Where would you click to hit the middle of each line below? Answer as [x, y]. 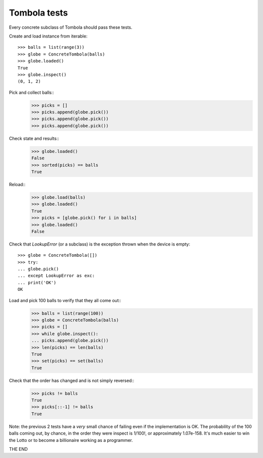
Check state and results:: [34, 138]
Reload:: [17, 184]
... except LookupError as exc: [56, 276]
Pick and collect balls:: [32, 92]
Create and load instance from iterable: [48, 36]
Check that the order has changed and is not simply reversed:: [72, 381]
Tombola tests [38, 13]
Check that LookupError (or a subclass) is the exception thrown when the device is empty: [100, 244]
